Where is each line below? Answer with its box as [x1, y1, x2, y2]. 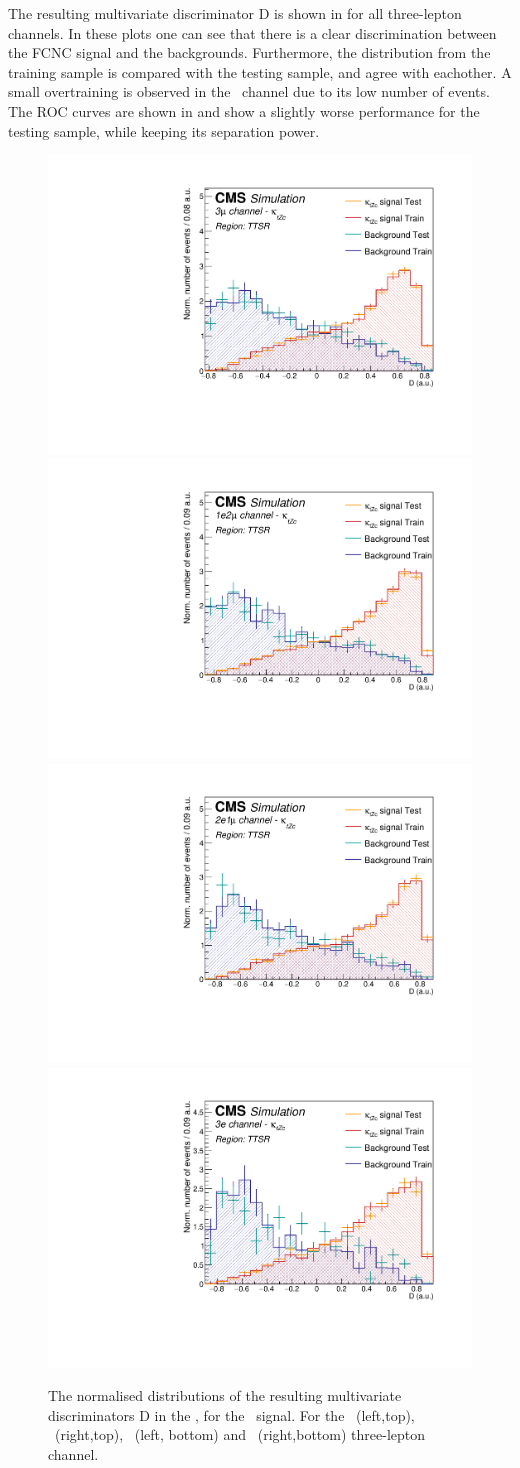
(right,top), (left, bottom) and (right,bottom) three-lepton [54, 1424, 426, 1445]
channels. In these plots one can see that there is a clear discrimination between [8, 22, 497, 43]
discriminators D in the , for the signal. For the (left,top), [48, 1404, 415, 1425]
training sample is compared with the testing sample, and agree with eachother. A [8, 61, 512, 82]
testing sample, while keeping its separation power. [8, 120, 320, 141]
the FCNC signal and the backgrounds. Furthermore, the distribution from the [8, 42, 491, 63]
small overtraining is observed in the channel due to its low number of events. [8, 81, 490, 102]
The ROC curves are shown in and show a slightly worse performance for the [8, 100, 480, 121]
